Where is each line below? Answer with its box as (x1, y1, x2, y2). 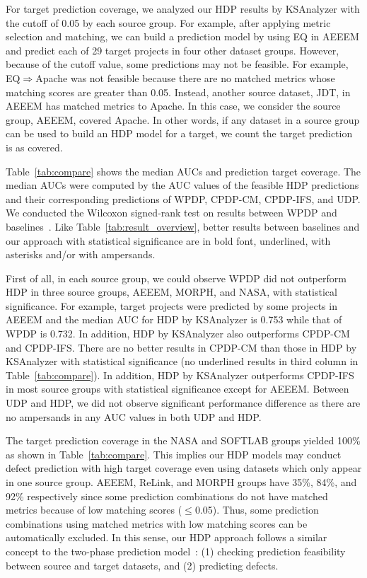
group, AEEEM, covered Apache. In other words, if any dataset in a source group (6, 112, 360, 127)
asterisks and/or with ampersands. (6, 247, 156, 262)
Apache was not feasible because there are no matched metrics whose (35, 70, 335, 85)
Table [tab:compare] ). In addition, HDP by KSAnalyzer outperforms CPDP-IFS (6, 367, 354, 382)
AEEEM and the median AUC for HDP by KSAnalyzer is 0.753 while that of (6, 312, 342, 327)
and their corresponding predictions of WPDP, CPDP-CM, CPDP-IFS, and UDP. (6, 191, 361, 206)
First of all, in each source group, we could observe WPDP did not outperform (6, 270, 346, 285)
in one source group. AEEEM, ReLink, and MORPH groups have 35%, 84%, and (6, 475, 357, 489)
